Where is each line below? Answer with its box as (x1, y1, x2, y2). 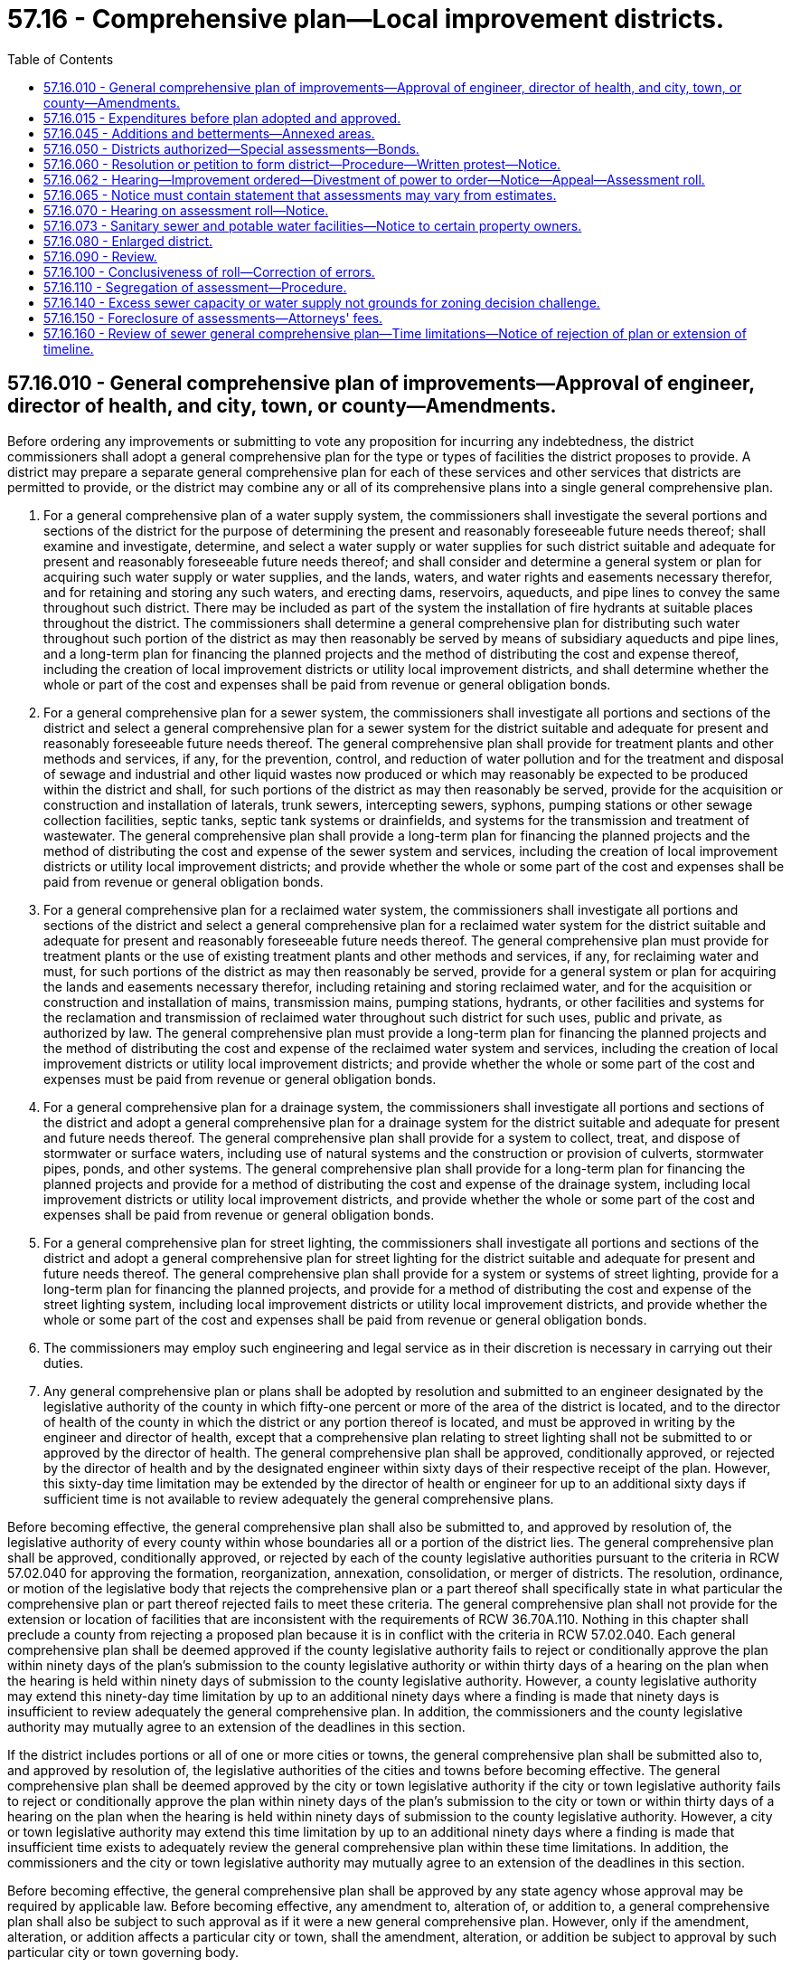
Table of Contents (7, 51, 114, 67)
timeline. (43, 340, 94, 356)
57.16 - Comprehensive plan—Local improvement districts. (7, 4, 725, 34)
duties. (43, 1354, 84, 1371)
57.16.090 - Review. (43, 248, 157, 264)
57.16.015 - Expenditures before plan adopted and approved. (43, 109, 401, 126)
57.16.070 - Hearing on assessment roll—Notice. (43, 202, 329, 218)
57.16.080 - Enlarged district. (43, 233, 213, 249)
